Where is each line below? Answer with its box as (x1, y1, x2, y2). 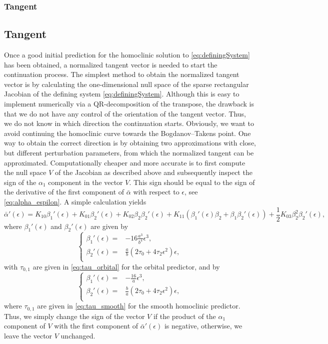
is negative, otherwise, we (164, 320, 242, 331)
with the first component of (54, 320, 138, 331)
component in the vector (48, 176, 123, 187)
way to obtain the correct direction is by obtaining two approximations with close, (4, 137, 256, 148)
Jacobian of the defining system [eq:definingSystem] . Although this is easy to (4, 88, 239, 99)
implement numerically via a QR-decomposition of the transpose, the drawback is (4, 98, 254, 109)
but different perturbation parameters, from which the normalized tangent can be (4, 147, 254, 157)
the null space (4, 167, 46, 177)
